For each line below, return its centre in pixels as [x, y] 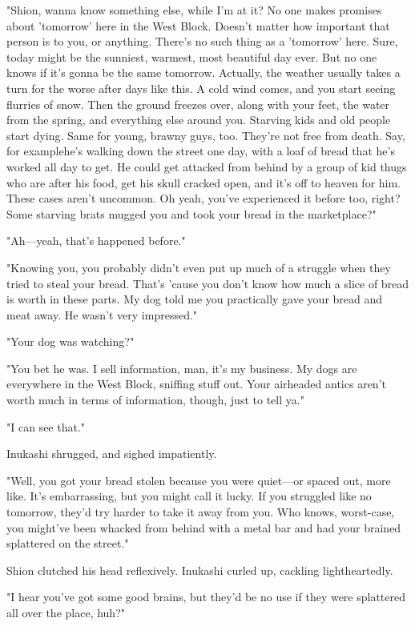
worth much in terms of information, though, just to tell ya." [155, 400]
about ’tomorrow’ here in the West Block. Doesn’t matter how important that [198, 25]
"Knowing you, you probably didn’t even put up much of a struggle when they [199, 267]
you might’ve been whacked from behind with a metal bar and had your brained [204, 527]
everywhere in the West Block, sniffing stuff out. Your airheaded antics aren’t [196, 384]
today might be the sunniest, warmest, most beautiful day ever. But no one [192, 56]
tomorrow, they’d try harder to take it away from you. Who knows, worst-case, [201, 512]
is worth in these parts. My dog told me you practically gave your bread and [195, 299]
